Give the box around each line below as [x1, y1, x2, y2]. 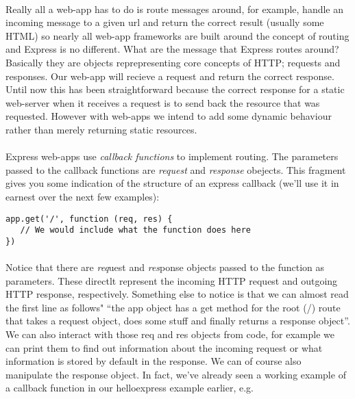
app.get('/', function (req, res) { [5, 214, 173, 224]
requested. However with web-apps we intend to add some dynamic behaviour [5, 109, 332, 123]
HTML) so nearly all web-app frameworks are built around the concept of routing [5, 28, 350, 42]
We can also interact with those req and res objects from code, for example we [5, 327, 334, 342]
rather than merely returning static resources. [5, 122, 197, 136]
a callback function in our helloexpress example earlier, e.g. [5, 381, 254, 395]
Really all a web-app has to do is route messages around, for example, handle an [5, 1, 344, 16]
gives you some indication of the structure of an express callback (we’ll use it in [5, 176, 339, 190]
